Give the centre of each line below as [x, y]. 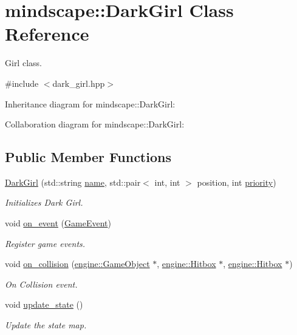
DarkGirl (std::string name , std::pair [73, 182]
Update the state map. [46, 325]
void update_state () [44, 304]
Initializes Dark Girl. [44, 202]
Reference [47, 34]
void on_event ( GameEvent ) [58, 223]
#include [22, 83]
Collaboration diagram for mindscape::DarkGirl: [95, 124]
